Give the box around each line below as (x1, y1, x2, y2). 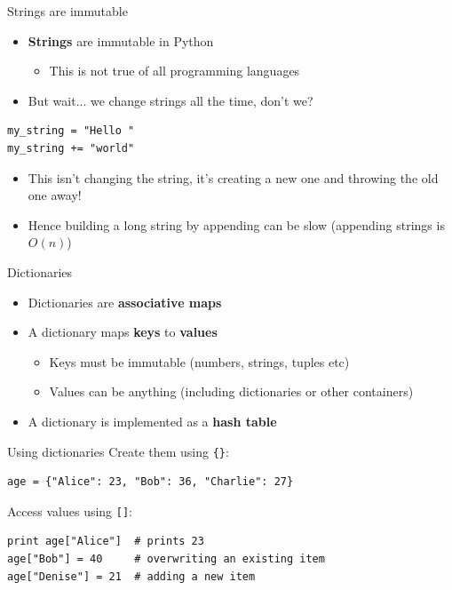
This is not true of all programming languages (49, 61, 300, 80)
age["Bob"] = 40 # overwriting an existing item (7, 553, 325, 565)
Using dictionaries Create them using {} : (7, 442, 229, 460)
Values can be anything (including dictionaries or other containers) (49, 382, 414, 401)
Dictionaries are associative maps (28, 292, 222, 311)
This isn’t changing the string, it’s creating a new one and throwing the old (28, 168, 439, 187)
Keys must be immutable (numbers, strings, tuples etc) (49, 352, 350, 371)
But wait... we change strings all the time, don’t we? (28, 91, 313, 109)
